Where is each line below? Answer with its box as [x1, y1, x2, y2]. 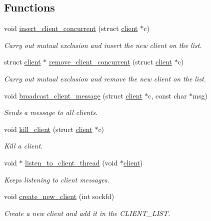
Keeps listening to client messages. [4, 174, 109, 184]
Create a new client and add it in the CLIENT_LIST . [4, 207, 170, 218]
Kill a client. [4, 140, 43, 151]
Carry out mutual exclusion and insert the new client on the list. [4, 39, 202, 50]
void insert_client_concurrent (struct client [4, 23, 138, 33]
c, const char [148, 90, 187, 100]
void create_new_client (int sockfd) [4, 191, 114, 201]
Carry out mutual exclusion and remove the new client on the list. [4, 73, 206, 83]
